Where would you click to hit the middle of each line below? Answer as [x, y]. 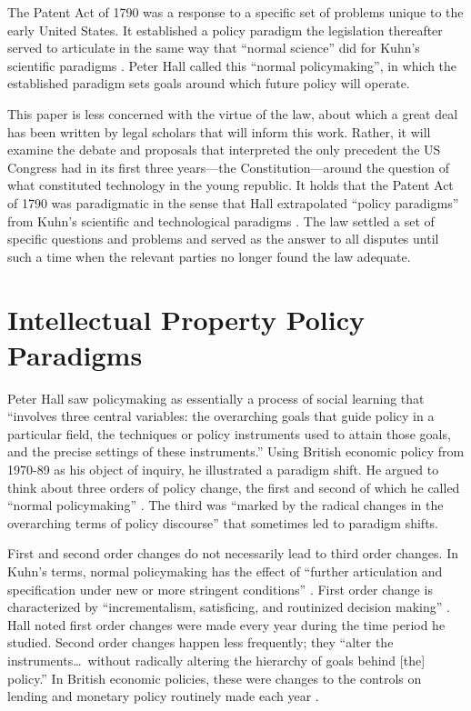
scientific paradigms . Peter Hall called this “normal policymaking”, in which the [232, 65]
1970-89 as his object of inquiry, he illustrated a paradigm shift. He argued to [223, 469]
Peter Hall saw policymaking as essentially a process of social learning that [216, 398]
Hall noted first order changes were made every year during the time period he [226, 624]
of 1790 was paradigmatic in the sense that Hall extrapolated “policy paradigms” [233, 202]
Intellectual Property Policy [186, 319]
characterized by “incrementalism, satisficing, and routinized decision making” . [229, 607]
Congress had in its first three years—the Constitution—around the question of [229, 167]
